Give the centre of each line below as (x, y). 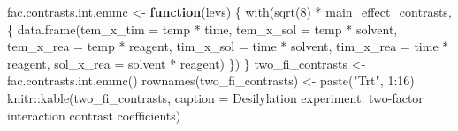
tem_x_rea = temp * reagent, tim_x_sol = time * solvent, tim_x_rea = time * (228, 46)
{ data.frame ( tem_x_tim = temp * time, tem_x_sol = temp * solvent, (202, 29)
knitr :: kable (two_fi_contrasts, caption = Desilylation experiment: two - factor (215, 97)
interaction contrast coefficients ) (94, 115)
